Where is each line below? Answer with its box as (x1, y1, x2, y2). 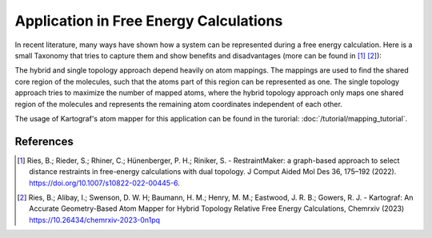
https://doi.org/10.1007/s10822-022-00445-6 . (29, 178, 180, 188)
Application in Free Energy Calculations (14, 12, 283, 30)
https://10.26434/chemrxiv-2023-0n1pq (29, 215, 160, 224)
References (14, 134, 74, 148)
